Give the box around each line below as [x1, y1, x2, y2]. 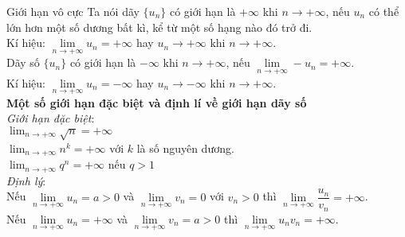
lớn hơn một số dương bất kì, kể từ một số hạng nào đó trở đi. [6, 18, 313, 35]
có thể [368, 3, 399, 19]
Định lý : [6, 172, 46, 188]
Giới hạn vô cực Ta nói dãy [6, 3, 140, 19]
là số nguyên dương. [136, 139, 234, 156]
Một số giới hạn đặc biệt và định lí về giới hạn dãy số [6, 94, 307, 111]
